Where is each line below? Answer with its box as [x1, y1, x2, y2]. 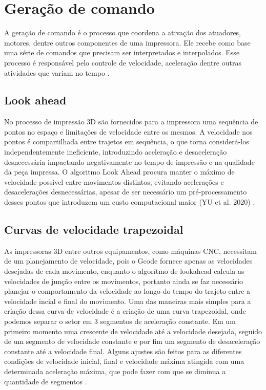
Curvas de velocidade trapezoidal [4, 222, 183, 237]
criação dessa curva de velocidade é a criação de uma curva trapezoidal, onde [4, 306, 246, 316]
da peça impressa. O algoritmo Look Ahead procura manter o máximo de [4, 166, 235, 177]
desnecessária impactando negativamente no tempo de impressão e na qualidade [4, 156, 255, 167]
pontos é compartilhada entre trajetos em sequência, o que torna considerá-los [4, 136, 249, 147]
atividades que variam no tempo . [4, 67, 110, 78]
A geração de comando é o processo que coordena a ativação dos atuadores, [4, 27, 241, 38]
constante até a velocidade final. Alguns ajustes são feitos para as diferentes [4, 345, 242, 356]
